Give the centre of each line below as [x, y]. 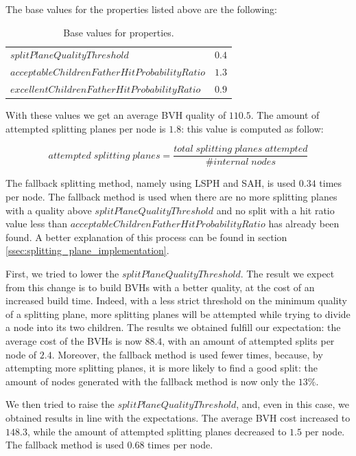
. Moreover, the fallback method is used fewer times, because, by [187, 354]
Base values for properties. [119, 32]
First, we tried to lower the [62, 274]
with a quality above [49, 210]
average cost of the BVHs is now [74, 341]
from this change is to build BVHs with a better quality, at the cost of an [160, 287]
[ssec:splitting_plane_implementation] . [87, 250]
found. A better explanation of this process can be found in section [146, 237]
